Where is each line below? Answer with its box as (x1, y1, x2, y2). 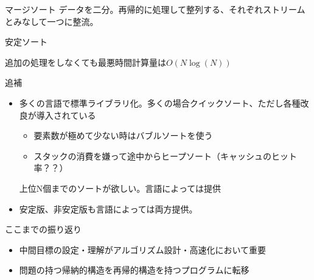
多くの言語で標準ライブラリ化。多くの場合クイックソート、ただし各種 (19, 96, 301, 109)
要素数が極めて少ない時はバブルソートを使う (33, 129, 213, 142)
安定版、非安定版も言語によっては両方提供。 (19, 202, 198, 215)
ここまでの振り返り (5, 223, 82, 236)
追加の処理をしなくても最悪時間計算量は (5, 55, 166, 68)
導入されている (36, 108, 96, 121)
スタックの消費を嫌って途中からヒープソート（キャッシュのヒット (33, 149, 298, 162)
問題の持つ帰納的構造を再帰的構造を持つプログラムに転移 (19, 264, 249, 276)
